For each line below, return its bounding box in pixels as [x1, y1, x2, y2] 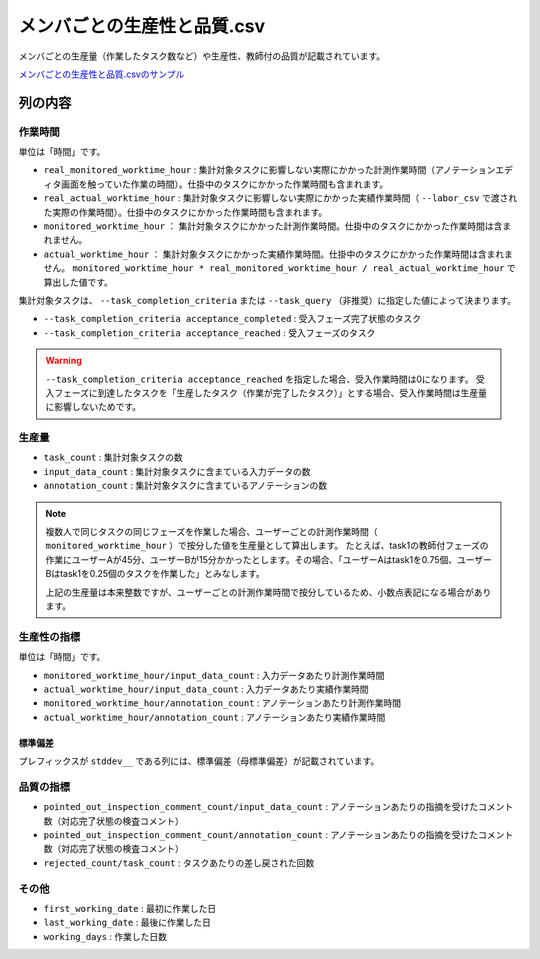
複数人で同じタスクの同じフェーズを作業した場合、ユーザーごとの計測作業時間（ [45, 526, 378, 538]
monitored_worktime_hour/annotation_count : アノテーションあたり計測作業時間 [43, 697, 402, 709]
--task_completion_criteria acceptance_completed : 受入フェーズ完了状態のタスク [43, 313, 422, 325]
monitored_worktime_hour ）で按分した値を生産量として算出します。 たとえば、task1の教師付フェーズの [45, 540, 489, 552]
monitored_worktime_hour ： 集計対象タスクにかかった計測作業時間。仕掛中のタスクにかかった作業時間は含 [43, 220, 503, 232]
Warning [45, 355, 82, 367]
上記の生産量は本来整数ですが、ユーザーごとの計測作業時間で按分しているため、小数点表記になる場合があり [45, 586, 492, 598]
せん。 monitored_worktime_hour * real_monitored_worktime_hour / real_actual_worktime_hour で [43, 262, 517, 274]
